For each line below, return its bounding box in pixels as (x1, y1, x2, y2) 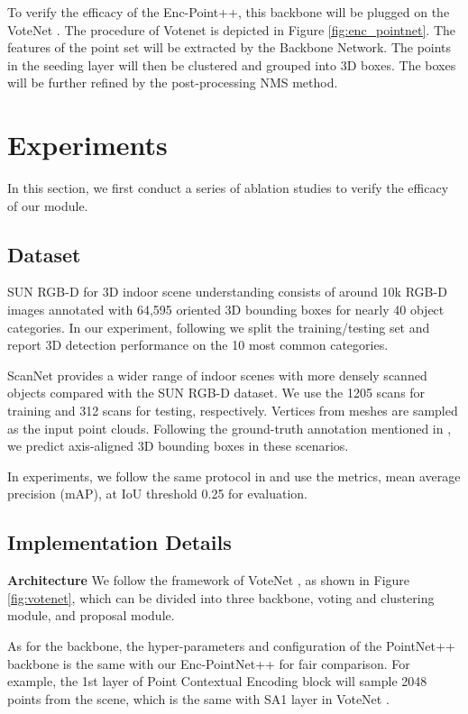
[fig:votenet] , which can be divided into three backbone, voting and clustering (7, 588, 435, 607)
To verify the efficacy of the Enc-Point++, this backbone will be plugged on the (7, 3, 450, 21)
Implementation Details (7, 528, 232, 556)
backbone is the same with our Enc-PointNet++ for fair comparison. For (7, 654, 410, 673)
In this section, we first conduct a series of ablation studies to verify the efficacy (7, 178, 449, 197)
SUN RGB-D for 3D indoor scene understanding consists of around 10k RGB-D (7, 282, 447, 301)
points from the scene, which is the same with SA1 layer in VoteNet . (7, 689, 390, 708)
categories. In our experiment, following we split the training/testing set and (7, 317, 430, 336)
